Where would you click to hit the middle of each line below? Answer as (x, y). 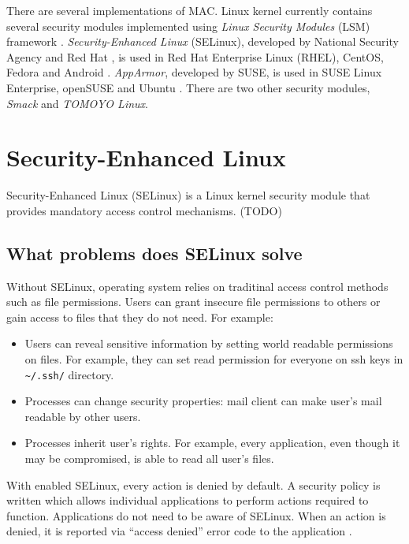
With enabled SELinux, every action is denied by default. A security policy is (193, 484)
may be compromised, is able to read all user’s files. (149, 458)
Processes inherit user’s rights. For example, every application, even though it (212, 443)
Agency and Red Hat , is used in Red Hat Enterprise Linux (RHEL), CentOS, (195, 56)
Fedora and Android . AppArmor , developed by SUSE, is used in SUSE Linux (194, 72)
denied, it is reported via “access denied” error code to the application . (179, 531)
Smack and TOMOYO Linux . (77, 103)
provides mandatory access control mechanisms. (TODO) (144, 210)
